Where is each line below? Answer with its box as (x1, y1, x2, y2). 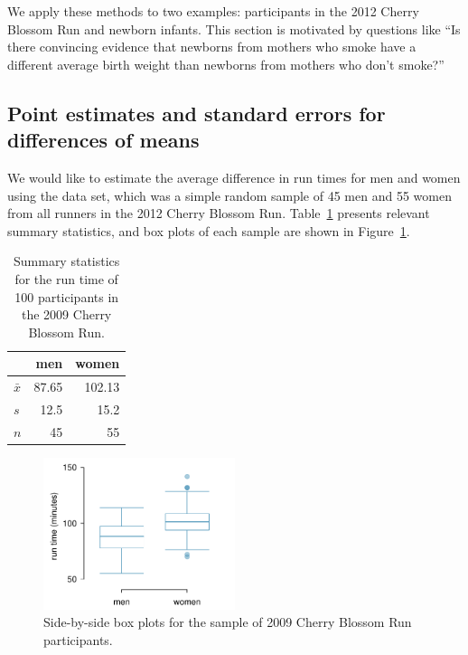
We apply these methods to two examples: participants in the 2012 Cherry (7, 2, 419, 20)
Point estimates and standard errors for (7, 99, 386, 127)
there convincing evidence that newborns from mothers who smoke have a (7, 37, 417, 56)
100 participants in (14, 287, 119, 306)
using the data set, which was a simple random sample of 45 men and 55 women (7, 185, 452, 204)
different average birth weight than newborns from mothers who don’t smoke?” (7, 54, 445, 73)
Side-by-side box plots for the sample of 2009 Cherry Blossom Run (43, 612, 412, 631)
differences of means (7, 126, 200, 154)
